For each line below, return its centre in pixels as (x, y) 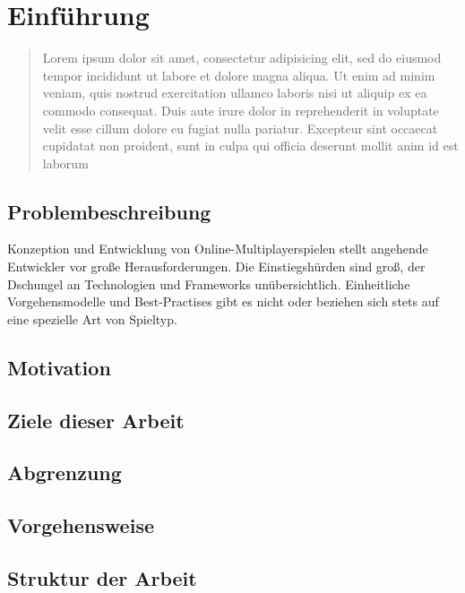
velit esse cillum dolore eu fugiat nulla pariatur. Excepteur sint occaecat (240, 128)
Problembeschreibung (109, 211)
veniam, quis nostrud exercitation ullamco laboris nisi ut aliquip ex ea (235, 93)
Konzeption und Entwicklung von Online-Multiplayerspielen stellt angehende (218, 249)
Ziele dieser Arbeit (96, 420)
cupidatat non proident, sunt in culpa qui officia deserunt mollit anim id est (250, 146)
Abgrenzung (65, 473)
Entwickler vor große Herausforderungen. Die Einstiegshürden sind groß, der (216, 266)
